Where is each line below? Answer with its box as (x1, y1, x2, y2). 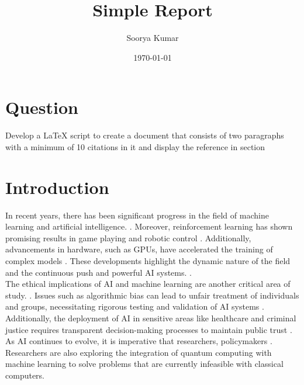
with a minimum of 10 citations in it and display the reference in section (5, 140, 265, 152)
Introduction (5, 175, 109, 199)
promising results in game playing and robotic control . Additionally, (5, 231, 251, 244)
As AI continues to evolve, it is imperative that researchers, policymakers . (5, 335, 272, 347)
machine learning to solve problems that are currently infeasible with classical (5, 358, 284, 370)
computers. (5, 369, 45, 381)
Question (5, 95, 78, 119)
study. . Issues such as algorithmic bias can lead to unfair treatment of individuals (5, 289, 299, 301)
